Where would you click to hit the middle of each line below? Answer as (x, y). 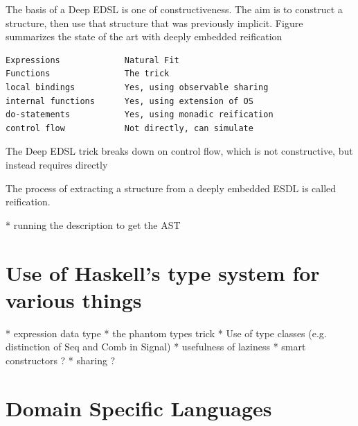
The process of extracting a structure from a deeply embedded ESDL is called (171, 188)
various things (74, 299)
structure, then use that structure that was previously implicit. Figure (154, 23)
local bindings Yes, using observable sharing (137, 87)
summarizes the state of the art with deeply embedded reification (144, 36)
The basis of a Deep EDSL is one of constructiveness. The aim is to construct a (174, 9)
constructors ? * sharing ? (61, 360)
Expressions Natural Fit (92, 60)
